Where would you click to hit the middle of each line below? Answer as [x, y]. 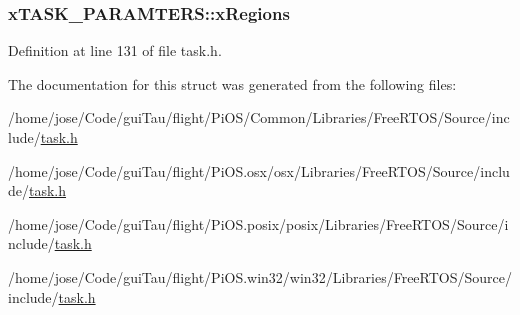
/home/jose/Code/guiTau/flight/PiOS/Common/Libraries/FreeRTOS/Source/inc [259, 117]
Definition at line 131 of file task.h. [115, 50]
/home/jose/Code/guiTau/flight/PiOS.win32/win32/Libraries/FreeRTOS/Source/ [260, 276]
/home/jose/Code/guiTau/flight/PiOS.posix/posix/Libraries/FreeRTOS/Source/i [258, 223]
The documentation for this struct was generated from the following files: [232, 83]
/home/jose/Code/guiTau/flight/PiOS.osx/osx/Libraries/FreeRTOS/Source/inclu [259, 170]
